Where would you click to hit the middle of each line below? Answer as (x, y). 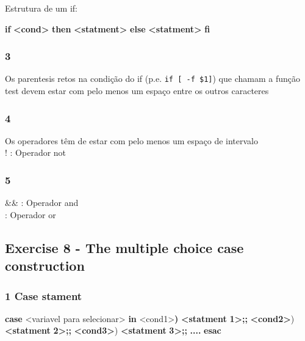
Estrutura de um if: (41, 8)
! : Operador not (36, 152)
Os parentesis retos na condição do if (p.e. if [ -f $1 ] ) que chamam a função (152, 79)
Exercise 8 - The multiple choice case (124, 247)
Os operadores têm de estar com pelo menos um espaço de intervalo (132, 140)
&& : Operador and (42, 203)
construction (45, 266)
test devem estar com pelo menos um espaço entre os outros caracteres (137, 91)
